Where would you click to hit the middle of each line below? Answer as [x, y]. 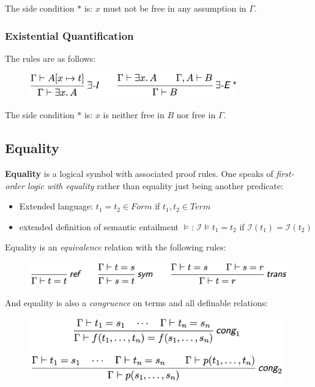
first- [285, 173]
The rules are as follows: [50, 58]
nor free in [196, 115]
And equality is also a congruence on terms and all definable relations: [136, 303]
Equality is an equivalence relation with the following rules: [116, 247]
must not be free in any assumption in [175, 8]
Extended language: [56, 206]
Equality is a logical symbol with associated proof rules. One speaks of [139, 173]
